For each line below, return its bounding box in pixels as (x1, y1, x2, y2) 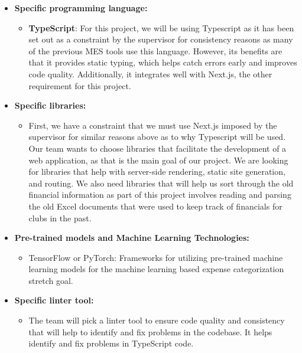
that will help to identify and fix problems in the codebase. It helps (28, 325, 272, 338)
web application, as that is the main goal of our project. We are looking (28, 153, 288, 166)
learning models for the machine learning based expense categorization (28, 263, 284, 275)
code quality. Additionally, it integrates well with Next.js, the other (28, 67, 272, 80)
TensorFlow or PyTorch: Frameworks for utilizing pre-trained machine (28, 251, 283, 263)
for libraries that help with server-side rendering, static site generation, (28, 165, 285, 178)
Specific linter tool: (14, 294, 94, 306)
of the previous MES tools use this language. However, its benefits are (28, 44, 282, 57)
